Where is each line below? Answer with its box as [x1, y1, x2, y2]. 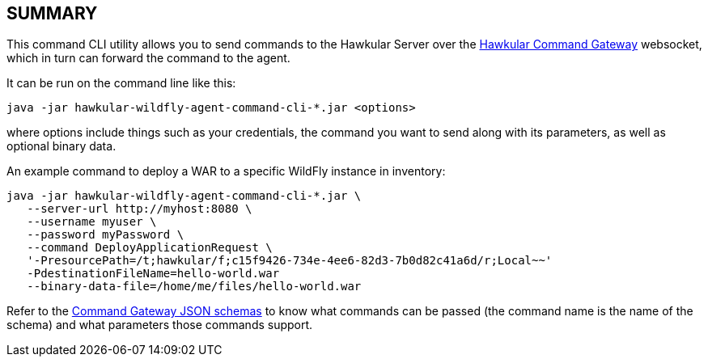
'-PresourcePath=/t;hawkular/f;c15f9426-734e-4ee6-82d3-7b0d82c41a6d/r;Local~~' [27, 254, 553, 268]
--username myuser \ [27, 215, 157, 229]
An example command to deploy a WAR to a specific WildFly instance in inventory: [6, 164, 446, 179]
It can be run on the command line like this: [6, 76, 236, 91]
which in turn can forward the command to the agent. [6, 51, 290, 65]
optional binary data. [6, 139, 117, 154]
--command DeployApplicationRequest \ [27, 241, 273, 255]
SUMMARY [6, 3, 98, 23]
